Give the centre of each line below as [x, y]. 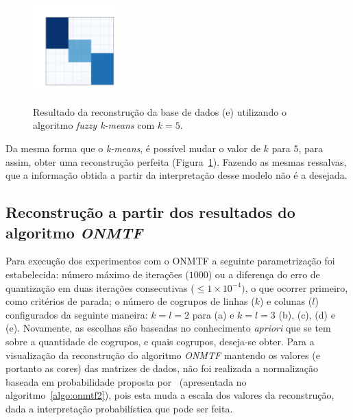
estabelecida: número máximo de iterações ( [97, 274]
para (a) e [213, 314]
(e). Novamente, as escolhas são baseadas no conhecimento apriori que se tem [168, 328]
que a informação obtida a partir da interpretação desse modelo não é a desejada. [176, 175]
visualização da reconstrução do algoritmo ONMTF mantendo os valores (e [163, 355]
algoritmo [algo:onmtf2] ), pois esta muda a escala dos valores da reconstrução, [170, 395]
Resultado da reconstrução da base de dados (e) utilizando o [160, 111]
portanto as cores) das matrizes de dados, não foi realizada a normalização [162, 368]
